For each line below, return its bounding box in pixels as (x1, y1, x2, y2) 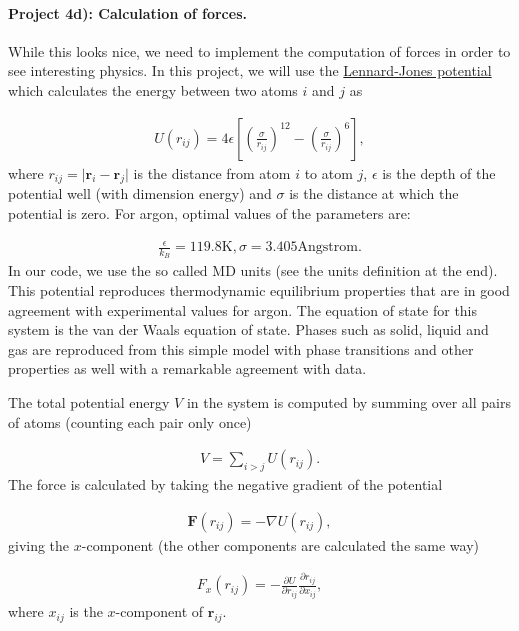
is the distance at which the (289, 183, 459, 204)
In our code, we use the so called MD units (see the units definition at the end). (8, 260, 498, 281)
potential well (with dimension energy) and (8, 183, 272, 204)
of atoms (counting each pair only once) (8, 411, 252, 432)
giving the (8, 534, 70, 555)
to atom (304, 162, 353, 183)
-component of (115, 601, 204, 622)
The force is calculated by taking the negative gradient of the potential (8, 473, 443, 494)
